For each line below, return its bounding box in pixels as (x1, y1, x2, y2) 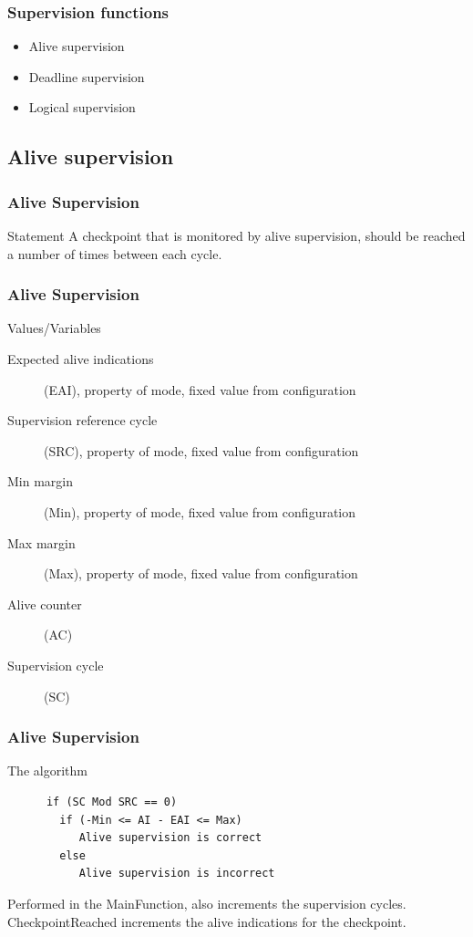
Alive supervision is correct (78, 831, 262, 845)
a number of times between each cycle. (7, 244, 222, 263)
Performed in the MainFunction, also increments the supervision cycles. (7, 893, 406, 912)
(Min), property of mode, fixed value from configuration (44, 502, 356, 521)
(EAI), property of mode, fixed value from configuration (44, 380, 356, 399)
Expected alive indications (7, 349, 154, 368)
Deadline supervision (28, 67, 145, 86)
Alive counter (7, 594, 82, 613)
